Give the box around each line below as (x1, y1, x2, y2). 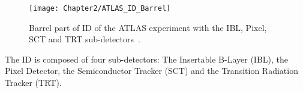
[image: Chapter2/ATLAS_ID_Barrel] (29, 4, 171, 13)
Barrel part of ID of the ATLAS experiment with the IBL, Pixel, (29, 21, 267, 33)
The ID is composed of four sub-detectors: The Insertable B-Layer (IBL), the (5, 52, 289, 65)
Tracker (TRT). (5, 76, 62, 89)
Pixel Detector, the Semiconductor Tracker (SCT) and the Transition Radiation (5, 64, 298, 77)
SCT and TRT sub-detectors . (29, 33, 140, 45)
